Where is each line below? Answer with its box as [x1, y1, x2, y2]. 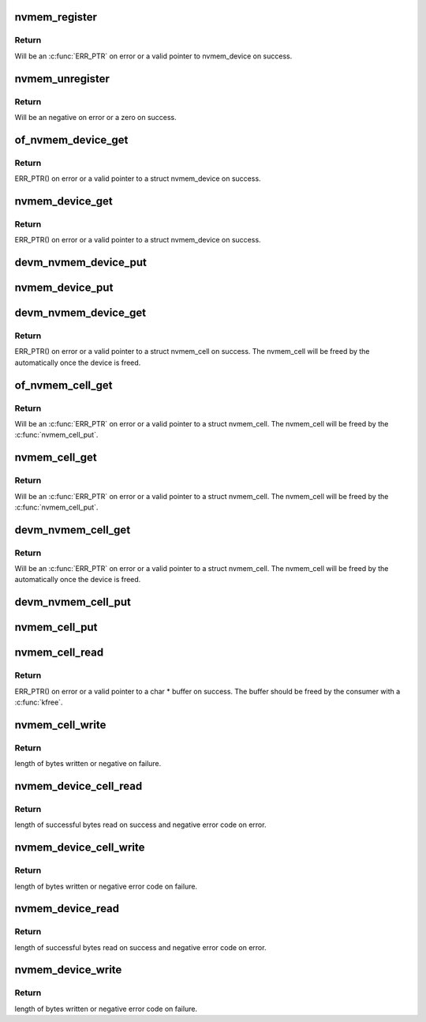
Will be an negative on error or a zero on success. [14, 112, 177, 122]
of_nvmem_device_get [14, 133, 129, 146]
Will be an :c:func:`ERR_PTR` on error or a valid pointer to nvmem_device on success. [14, 51, 293, 61]
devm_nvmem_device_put [14, 256, 148, 269]
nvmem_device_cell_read [14, 780, 143, 793]
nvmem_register [14, 10, 98, 24]
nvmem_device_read [14, 902, 120, 915]
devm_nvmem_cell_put [14, 596, 132, 609]
